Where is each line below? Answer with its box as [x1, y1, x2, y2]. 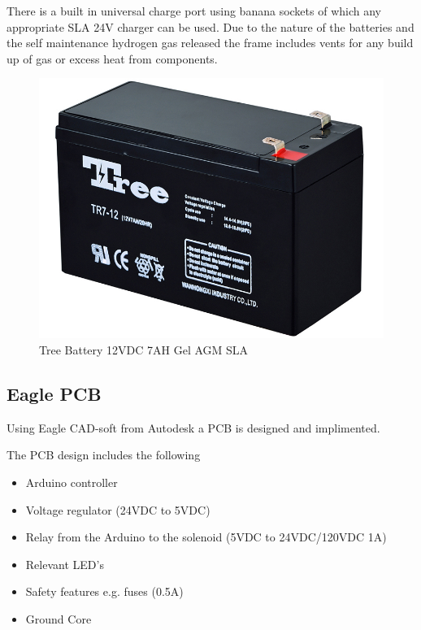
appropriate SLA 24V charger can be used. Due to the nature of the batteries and [7, 18, 414, 35]
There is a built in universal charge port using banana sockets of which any [7, 2, 381, 19]
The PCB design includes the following [7, 446, 201, 463]
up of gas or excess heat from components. [7, 50, 218, 67]
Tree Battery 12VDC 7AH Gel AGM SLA [39, 341, 249, 358]
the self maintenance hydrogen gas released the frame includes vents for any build [7, 34, 414, 51]
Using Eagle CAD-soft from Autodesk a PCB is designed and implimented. [7, 419, 380, 436]
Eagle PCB [7, 381, 102, 406]
